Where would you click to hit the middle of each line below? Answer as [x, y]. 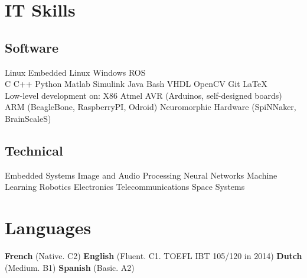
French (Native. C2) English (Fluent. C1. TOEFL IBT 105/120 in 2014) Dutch [153, 256]
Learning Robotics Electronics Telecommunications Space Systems [125, 187]
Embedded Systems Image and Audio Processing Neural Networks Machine [141, 175]
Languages [48, 227]
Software [32, 47]
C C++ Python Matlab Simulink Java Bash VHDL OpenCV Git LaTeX [136, 84]
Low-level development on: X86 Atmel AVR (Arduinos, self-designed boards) [143, 95]
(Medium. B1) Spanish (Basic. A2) [70, 267]
